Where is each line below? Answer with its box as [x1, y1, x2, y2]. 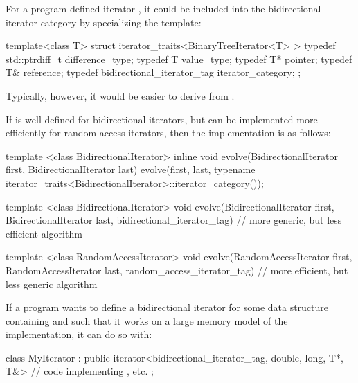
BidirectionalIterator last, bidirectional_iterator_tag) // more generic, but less [6, 213, 342, 227]
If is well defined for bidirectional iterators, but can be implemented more [6, 112, 318, 126]
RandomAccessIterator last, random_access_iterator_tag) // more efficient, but [6, 262, 348, 277]
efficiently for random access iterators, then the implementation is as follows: [6, 125, 331, 140]
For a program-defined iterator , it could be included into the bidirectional [6, 1, 321, 15]
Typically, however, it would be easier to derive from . [6, 88, 235, 103]
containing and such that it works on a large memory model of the [6, 313, 288, 328]
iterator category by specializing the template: [6, 15, 202, 29]
